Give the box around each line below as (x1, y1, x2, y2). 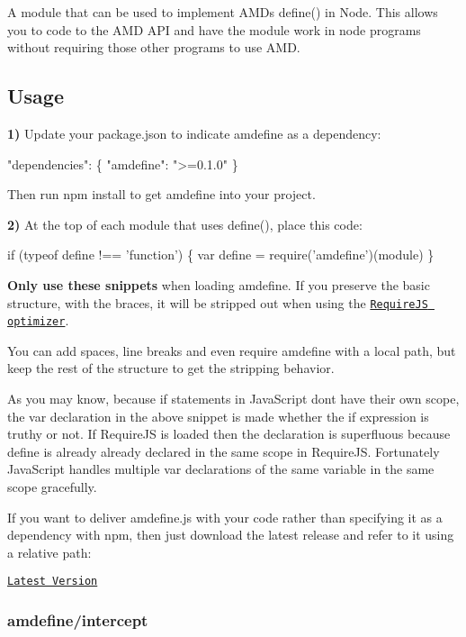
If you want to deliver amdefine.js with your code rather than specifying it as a (7, 507, 443, 526)
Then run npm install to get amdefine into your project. (7, 185, 316, 204)
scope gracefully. (7, 478, 97, 496)
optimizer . (7, 311, 69, 330)
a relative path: (7, 542, 92, 561)
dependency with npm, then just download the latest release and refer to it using (7, 525, 454, 544)
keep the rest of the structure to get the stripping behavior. (7, 359, 335, 378)
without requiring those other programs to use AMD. (7, 38, 300, 57)
